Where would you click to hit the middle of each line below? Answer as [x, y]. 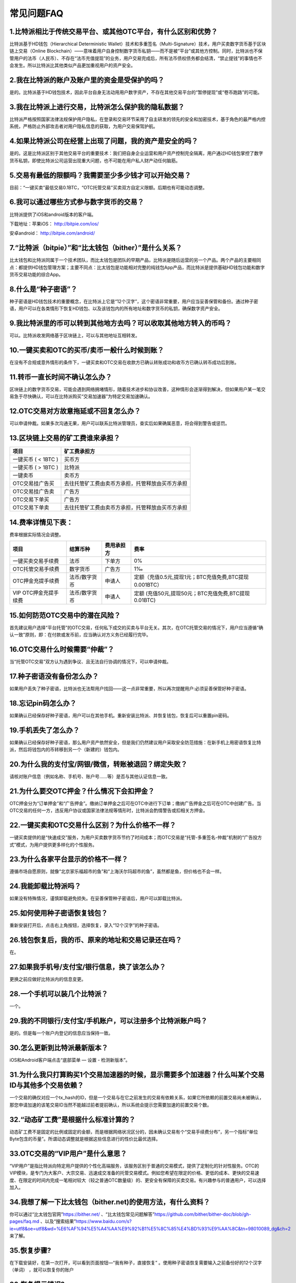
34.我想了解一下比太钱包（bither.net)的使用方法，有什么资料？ [110, 1202]
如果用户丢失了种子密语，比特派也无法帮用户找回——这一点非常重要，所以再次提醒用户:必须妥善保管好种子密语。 [129, 688]
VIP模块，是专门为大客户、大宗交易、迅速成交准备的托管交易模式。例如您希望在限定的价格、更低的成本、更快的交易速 [134, 1173]
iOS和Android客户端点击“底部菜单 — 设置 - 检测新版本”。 [70, 1060]
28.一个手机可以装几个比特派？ [59, 994]
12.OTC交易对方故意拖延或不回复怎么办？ [75, 411]
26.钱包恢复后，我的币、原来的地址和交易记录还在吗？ [96, 940]
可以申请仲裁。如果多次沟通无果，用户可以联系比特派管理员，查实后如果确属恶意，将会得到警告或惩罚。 [120, 423]
